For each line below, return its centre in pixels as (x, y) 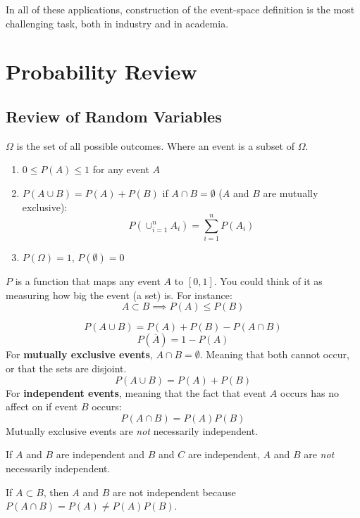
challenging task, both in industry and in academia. (117, 23)
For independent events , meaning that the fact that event (136, 392)
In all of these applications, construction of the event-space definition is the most (180, 9)
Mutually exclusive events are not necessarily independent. (132, 430)
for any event (121, 169)
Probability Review (101, 71)
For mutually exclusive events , (79, 354)
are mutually (291, 192)
